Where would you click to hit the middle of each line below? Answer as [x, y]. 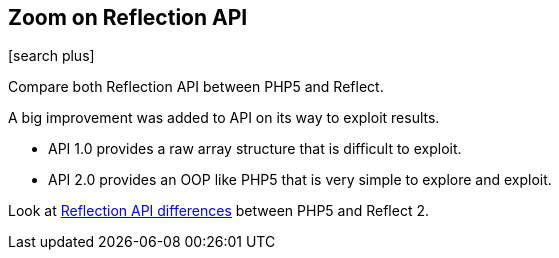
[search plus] [51, 56]
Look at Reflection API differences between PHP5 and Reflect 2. [218, 211]
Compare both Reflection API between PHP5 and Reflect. [196, 87]
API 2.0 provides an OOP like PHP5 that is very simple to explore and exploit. [300, 180]
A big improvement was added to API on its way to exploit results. [224, 118]
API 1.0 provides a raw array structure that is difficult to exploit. [255, 149]
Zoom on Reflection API [128, 17]
